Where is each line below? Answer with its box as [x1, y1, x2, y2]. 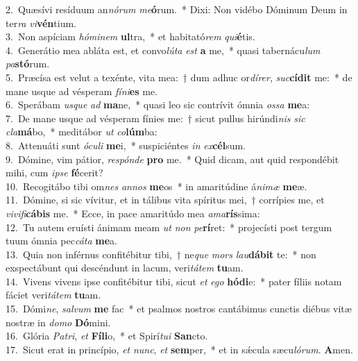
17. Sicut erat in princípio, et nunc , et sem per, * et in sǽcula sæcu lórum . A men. [6, 342, 353, 356]
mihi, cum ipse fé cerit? [6, 165, 103, 180]
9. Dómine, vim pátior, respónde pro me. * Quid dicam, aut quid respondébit [6, 151, 339, 166]
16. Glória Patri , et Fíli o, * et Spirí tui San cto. [6, 328, 208, 343]
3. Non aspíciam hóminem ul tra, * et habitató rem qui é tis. [6, 29, 255, 44]
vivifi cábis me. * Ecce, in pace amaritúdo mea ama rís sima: [6, 205, 260, 220]
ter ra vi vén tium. [6, 15, 76, 30]
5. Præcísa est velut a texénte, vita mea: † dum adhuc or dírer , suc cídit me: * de [6, 69, 352, 84]
